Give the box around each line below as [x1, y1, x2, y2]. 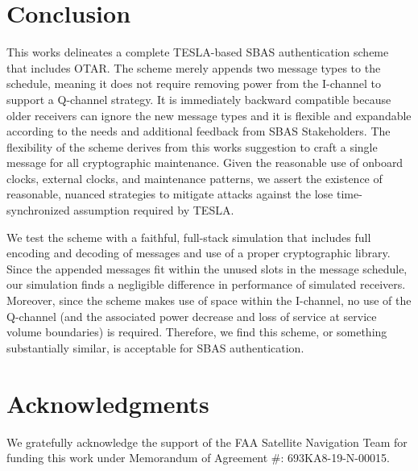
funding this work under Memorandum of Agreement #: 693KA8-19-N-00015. [6, 449, 390, 466]
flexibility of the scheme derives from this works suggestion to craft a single [6, 138, 378, 155]
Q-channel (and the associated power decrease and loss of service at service [6, 307, 377, 324]
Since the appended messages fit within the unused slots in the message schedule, [6, 260, 408, 277]
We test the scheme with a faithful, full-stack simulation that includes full [6, 228, 371, 245]
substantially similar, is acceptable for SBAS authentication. [6, 339, 304, 356]
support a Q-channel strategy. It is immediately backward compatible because [6, 90, 391, 107]
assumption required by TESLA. [73, 202, 234, 219]
